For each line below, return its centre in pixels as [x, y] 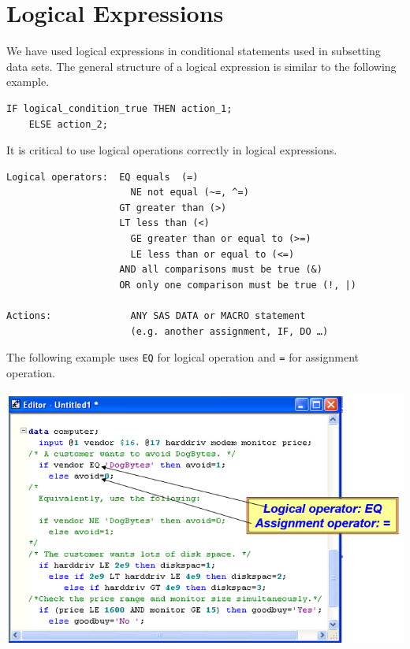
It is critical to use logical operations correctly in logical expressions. [172, 150]
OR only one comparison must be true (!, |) [238, 285]
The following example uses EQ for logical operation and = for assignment [183, 357]
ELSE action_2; [68, 124]
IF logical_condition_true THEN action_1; [119, 108]
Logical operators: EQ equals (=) [102, 177]
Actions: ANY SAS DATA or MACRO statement [156, 316]
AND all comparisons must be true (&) [221, 270]
